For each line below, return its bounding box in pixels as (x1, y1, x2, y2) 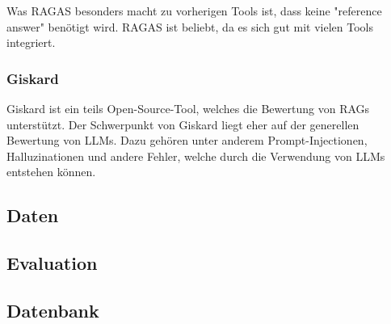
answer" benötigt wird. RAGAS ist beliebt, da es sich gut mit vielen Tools (6, 18, 373, 35)
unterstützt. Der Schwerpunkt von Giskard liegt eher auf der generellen (6, 116, 359, 133)
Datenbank (6, 297, 99, 322)
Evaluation (6, 250, 98, 276)
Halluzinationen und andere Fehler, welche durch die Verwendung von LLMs (6, 147, 385, 164)
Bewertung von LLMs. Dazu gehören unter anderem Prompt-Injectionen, (6, 132, 368, 149)
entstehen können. (6, 163, 96, 180)
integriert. (6, 34, 56, 51)
